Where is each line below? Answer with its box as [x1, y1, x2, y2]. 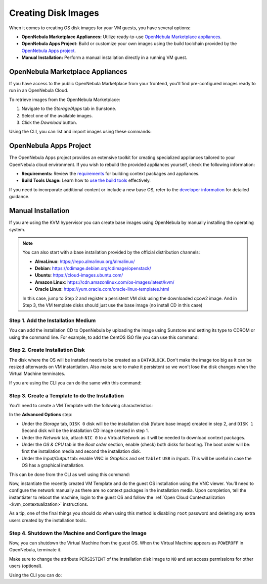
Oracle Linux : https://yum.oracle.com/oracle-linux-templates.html [35, 286, 169, 292]
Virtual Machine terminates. [9, 371, 66, 376]
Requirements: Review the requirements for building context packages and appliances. [21, 171, 200, 177]
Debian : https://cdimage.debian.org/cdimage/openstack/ [35, 265, 152, 271]
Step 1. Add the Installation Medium [9, 317, 96, 324]
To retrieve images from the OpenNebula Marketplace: [9, 97, 121, 103]
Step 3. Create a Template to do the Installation [9, 392, 124, 399]
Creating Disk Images [9, 7, 99, 18]
